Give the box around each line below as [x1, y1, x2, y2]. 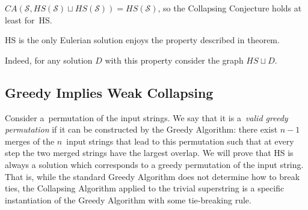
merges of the [5, 134, 55, 147]
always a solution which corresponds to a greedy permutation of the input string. [5, 158, 304, 170]
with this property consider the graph [105, 53, 244, 66]
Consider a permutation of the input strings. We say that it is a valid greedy [5, 111, 288, 124]
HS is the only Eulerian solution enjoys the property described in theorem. [5, 34, 280, 46]
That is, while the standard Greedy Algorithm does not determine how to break [5, 170, 300, 182]
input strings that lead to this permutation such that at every [66, 134, 294, 147]
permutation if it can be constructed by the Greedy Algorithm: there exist [5, 123, 278, 136]
